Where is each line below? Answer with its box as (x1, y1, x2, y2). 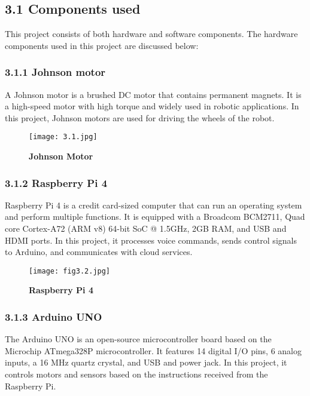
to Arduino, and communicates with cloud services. (5, 245, 193, 258)
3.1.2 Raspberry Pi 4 (5, 175, 108, 190)
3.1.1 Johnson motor (5, 65, 106, 79)
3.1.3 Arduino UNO (5, 309, 102, 324)
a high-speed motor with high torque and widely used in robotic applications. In (5, 100, 299, 112)
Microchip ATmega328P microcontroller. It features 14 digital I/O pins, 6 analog (5, 344, 302, 357)
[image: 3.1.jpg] (29, 133, 98, 142)
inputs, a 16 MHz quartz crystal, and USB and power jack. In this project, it (5, 356, 287, 369)
